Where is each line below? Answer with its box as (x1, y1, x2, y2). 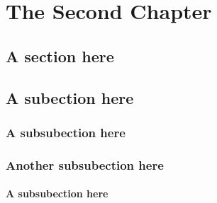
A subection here (6, 86, 134, 108)
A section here (6, 45, 114, 66)
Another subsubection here (6, 156, 164, 173)
